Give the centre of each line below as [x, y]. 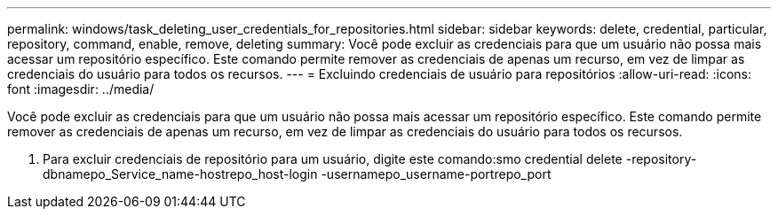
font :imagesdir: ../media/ [81, 89]
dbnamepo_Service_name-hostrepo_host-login [180, 174]
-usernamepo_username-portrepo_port [436, 174]
